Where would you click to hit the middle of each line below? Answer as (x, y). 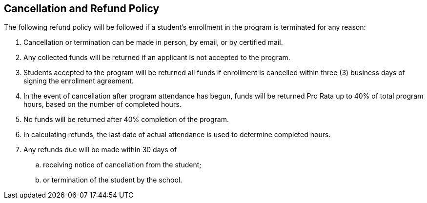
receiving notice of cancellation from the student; (122, 165)
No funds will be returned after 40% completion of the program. (126, 120)
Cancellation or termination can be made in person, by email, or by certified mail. (153, 42)
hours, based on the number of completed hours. (102, 104)
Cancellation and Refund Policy (82, 9)
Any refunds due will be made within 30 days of (100, 150)
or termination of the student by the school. (113, 180)
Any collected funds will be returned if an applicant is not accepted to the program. (157, 58)
